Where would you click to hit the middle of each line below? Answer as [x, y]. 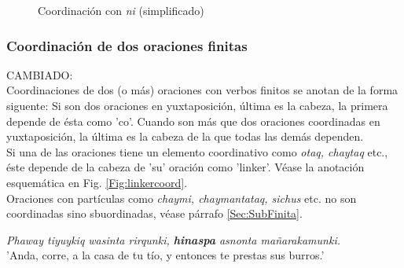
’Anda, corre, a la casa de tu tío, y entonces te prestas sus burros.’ [165, 255]
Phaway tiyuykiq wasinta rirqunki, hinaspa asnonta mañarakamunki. [173, 239]
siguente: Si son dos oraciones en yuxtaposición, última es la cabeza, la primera [197, 105]
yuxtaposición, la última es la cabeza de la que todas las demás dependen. [185, 136]
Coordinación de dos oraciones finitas [127, 45]
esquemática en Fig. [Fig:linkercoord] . [97, 182]
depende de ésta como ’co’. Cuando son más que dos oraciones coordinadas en [193, 121]
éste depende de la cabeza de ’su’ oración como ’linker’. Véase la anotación [185, 167]
